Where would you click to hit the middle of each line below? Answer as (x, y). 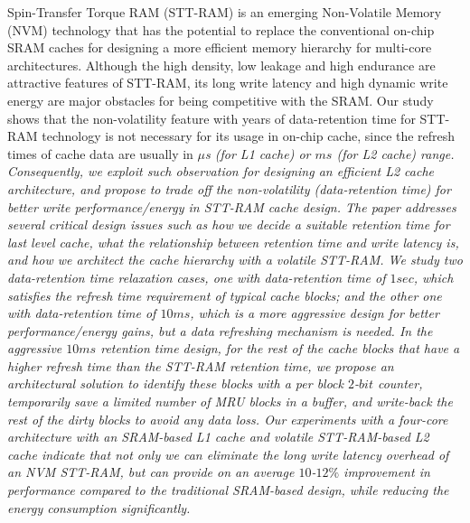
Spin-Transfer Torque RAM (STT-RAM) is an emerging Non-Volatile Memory (225, 12)
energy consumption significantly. (99, 507)
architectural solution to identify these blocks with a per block (175, 383)
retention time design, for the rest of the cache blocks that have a (280, 348)
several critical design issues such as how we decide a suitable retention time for (229, 224)
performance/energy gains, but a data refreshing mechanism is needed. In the (220, 330)
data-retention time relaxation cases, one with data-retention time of (197, 277)
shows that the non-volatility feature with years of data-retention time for (211, 118)
